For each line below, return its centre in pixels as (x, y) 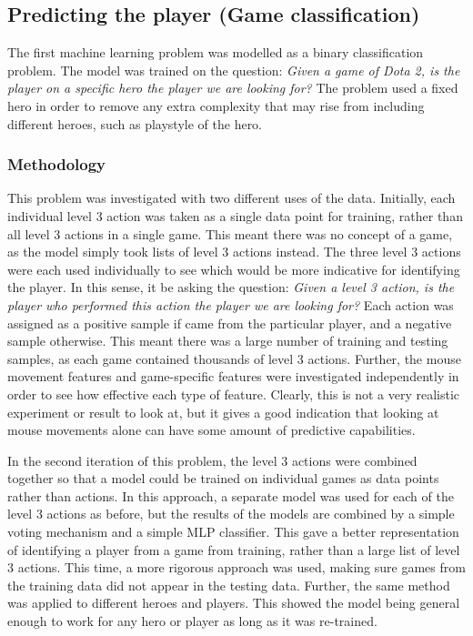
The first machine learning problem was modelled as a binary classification (216, 52)
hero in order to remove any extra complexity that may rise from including (216, 105)
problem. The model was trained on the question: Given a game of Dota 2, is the (234, 70)
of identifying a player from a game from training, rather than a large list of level (234, 549)
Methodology (57, 164)
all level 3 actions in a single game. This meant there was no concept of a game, (230, 233)
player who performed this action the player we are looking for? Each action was (231, 304)
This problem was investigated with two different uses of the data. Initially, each (231, 198)
